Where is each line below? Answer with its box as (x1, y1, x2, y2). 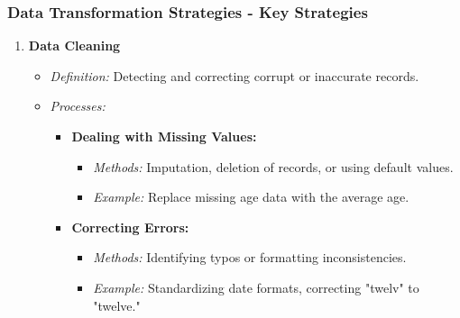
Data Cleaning (28, 36, 121, 55)
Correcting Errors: (71, 217, 189, 236)
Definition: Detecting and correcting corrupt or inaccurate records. (50, 66, 419, 85)
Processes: (50, 96, 106, 115)
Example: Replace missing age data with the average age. (93, 187, 409, 206)
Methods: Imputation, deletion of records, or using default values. (93, 157, 454, 176)
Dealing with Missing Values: (71, 127, 257, 145)
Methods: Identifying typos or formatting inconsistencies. (93, 248, 407, 267)
